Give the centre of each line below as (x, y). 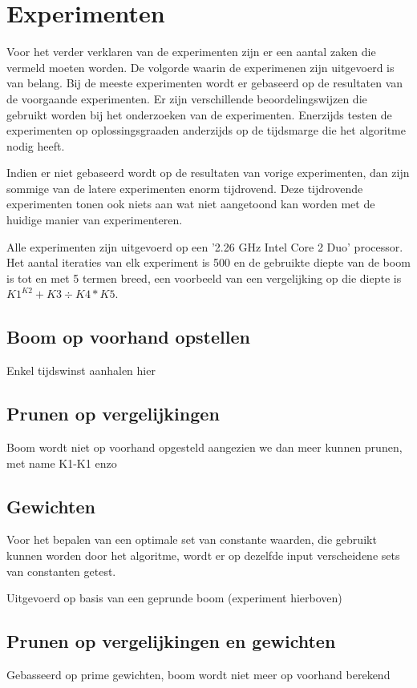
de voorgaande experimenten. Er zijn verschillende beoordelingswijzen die (187, 98)
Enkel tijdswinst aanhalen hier (81, 370)
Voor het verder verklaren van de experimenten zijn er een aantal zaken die (191, 52)
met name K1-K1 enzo (62, 463)
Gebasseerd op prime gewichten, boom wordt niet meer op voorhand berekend (198, 674)
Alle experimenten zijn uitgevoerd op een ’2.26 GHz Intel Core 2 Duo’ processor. (205, 246)
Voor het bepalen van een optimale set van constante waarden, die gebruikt (192, 539)
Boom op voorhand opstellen (128, 337)
